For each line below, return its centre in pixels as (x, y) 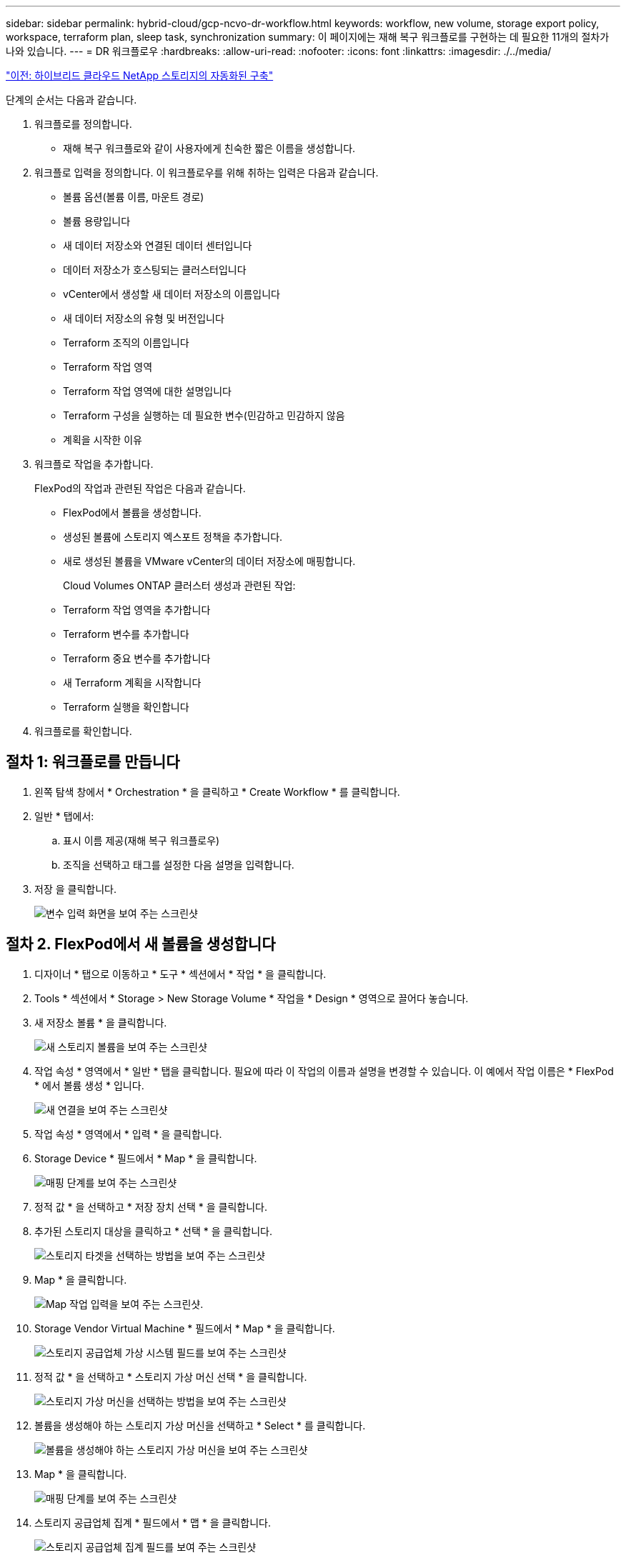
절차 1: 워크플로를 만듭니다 (93, 762)
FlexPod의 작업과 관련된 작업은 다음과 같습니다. (140, 488)
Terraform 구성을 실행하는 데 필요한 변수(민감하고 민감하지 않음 (204, 415)
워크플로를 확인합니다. (83, 731)
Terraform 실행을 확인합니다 (126, 707)
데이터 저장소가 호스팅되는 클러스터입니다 (155, 270)
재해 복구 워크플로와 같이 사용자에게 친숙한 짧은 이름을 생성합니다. (209, 148)
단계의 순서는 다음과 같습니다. (71, 100)
